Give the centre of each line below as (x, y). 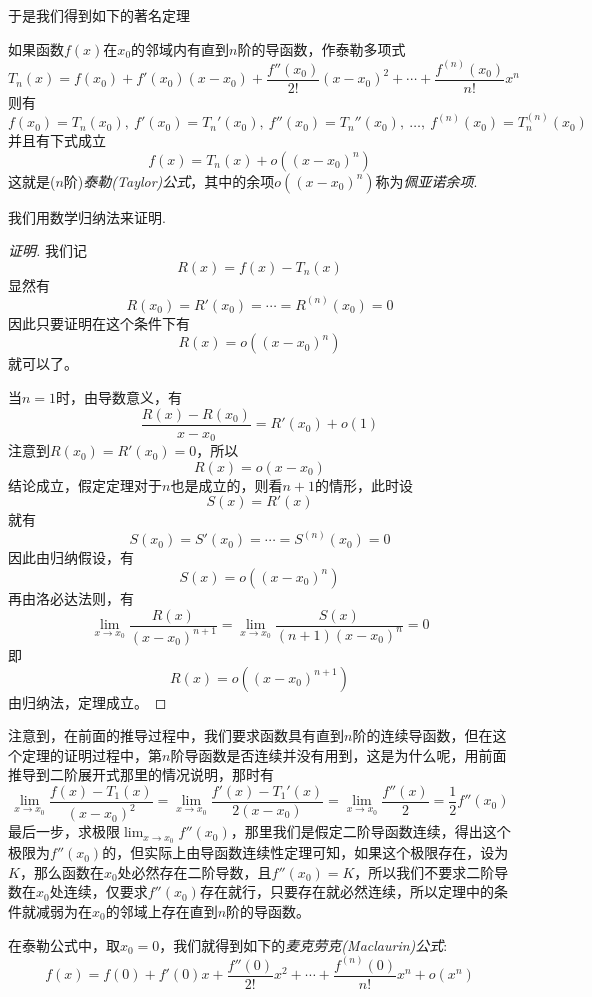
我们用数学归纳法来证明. (87, 216)
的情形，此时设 (363, 484)
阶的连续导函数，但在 (422, 735)
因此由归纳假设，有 (71, 557)
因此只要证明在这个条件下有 (99, 322)
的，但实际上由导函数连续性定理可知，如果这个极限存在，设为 (305, 852)
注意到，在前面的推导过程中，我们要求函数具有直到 (176, 735)
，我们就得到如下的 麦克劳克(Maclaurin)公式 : (303, 944)
